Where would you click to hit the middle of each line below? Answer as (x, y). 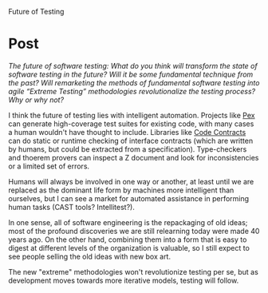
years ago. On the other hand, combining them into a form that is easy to (128, 240)
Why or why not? (36, 100)
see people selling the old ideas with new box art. (90, 256)
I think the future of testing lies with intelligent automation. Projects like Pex (132, 115)
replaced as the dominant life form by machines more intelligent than (121, 190)
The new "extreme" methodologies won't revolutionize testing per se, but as (134, 271)
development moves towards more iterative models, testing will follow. (124, 280)
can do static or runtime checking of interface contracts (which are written (131, 141)
